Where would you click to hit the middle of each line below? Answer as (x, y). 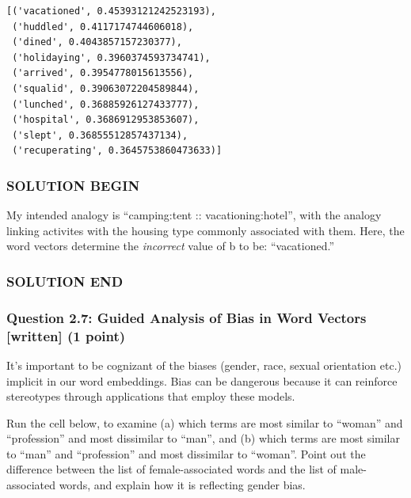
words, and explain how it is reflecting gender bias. (182, 485)
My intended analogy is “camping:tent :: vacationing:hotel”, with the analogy (194, 215)
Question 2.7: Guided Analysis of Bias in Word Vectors (186, 317)
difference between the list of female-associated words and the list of (171, 469)
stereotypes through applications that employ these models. (151, 396)
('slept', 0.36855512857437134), (100, 135)
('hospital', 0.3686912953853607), (106, 120)
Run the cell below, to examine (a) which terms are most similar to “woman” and (205, 422)
